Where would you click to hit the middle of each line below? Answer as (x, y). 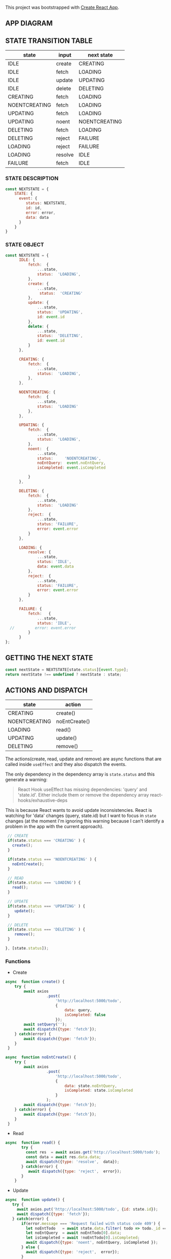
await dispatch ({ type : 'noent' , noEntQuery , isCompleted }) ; (92, 1243)
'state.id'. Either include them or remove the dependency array (83, 795)
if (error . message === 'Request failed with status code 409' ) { (91, 1223)
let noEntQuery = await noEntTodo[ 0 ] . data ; (74, 1233)
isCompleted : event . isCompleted (72, 468)
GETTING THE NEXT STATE (49, 658)
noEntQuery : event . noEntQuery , (72, 463)
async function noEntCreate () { (41, 1058)
